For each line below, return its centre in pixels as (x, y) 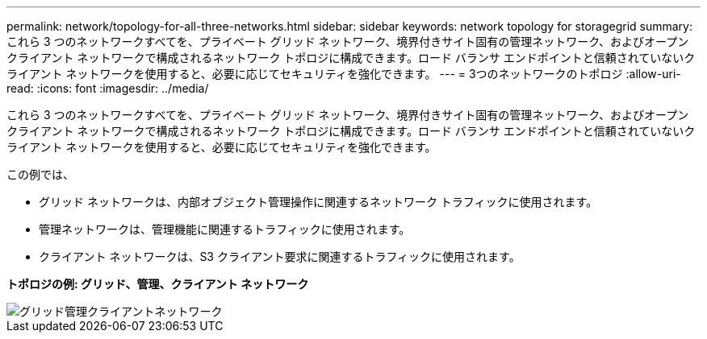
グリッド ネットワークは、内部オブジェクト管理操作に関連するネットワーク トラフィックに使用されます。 (318, 202)
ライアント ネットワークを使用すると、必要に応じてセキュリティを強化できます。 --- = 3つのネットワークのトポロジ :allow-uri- (344, 74)
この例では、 (40, 174)
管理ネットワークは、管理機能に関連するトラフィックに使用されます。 (225, 229)
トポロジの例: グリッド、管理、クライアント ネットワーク (158, 284)
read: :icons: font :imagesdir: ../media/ (108, 88)
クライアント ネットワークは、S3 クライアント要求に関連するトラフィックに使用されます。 (280, 256)
